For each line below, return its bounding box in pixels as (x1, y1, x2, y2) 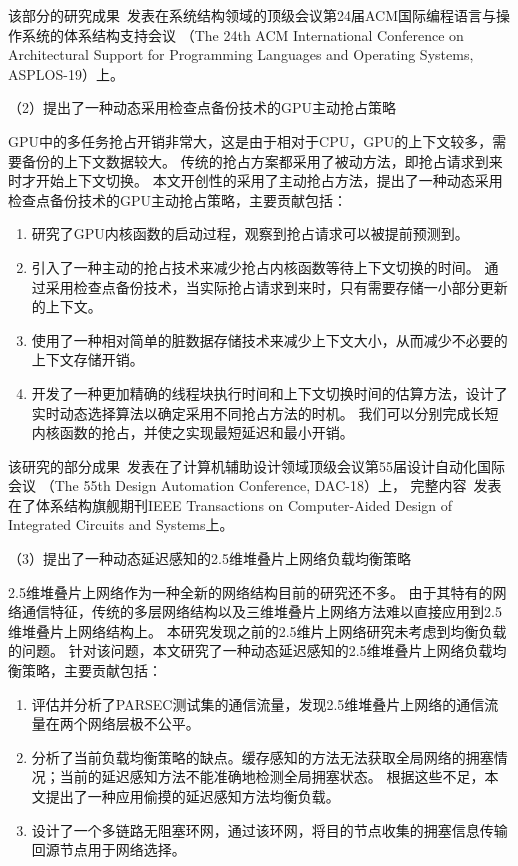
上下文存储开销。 (31, 349, 144, 370)
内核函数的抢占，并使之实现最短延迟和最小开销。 (31, 422, 354, 443)
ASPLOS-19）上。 (8, 63, 124, 84)
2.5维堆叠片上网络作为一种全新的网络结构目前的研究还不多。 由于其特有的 (8, 581, 493, 602)
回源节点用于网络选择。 (31, 839, 186, 860)
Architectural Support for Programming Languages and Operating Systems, (8, 44, 474, 65)
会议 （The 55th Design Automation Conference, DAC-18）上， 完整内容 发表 (8, 475, 502, 496)
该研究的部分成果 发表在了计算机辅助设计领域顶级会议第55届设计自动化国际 (8, 455, 505, 476)
